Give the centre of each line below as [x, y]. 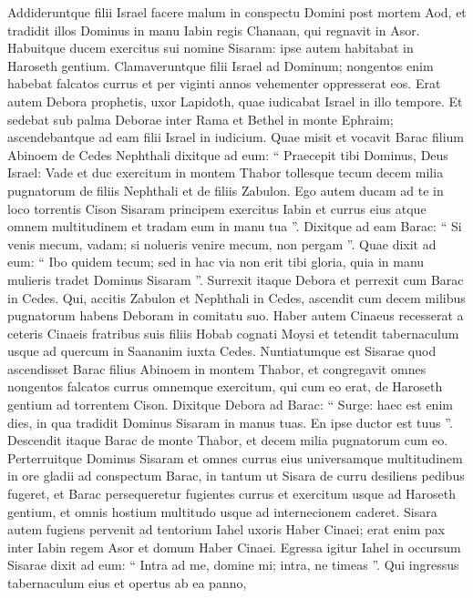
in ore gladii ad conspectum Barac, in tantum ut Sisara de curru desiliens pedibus [236, 476]
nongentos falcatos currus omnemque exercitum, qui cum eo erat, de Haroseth [225, 386]
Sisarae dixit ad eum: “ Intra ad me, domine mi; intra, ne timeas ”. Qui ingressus [233, 565]
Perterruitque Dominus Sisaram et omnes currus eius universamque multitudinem [235, 457]
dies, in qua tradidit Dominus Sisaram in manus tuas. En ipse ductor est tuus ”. [230, 422]
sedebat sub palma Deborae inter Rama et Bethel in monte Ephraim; [201, 119]
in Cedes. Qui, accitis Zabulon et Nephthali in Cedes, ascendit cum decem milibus [236, 297]
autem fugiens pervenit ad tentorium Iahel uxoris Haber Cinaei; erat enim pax [226, 529]
